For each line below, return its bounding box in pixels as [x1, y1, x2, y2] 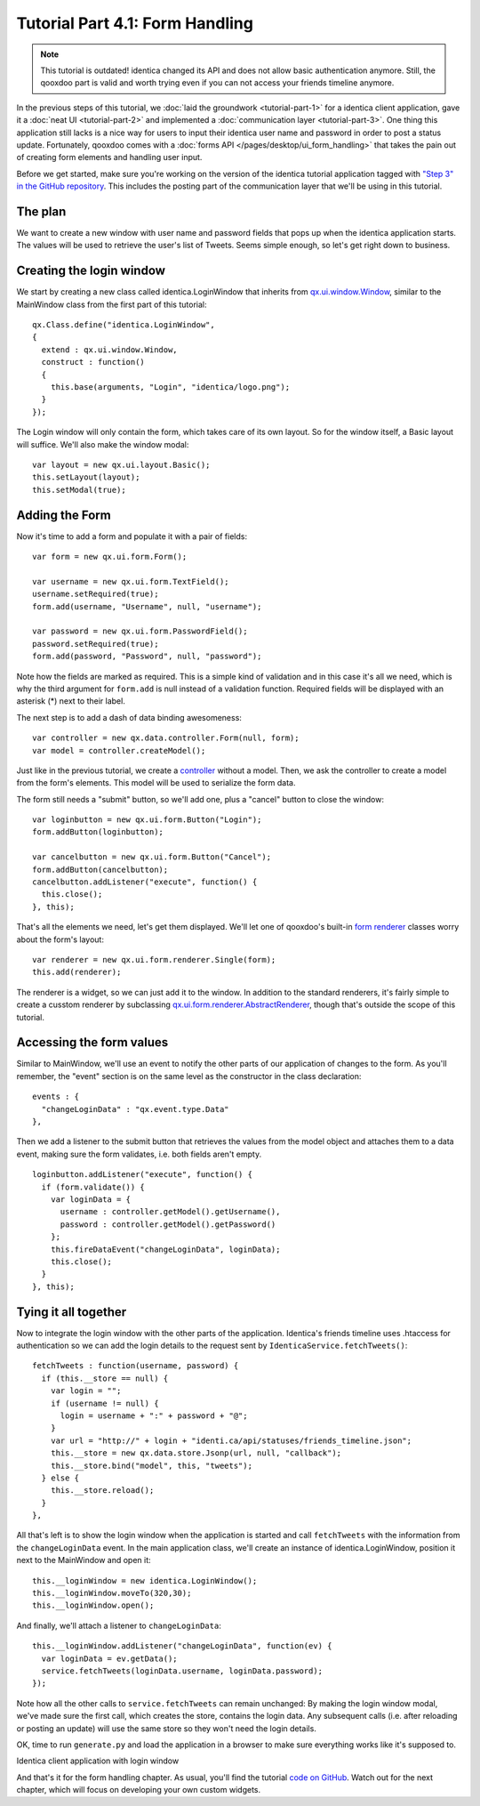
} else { [41, 1472, 80, 1483]
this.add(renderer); [32, 967, 122, 978]
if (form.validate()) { [41, 1181, 146, 1192]
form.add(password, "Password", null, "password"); [32, 651, 262, 662]
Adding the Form [16, 507, 111, 522]
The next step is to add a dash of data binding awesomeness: [16, 712, 242, 722]
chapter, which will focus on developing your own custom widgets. [16, 1785, 261, 1795]
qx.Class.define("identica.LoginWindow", [32, 320, 215, 330]
